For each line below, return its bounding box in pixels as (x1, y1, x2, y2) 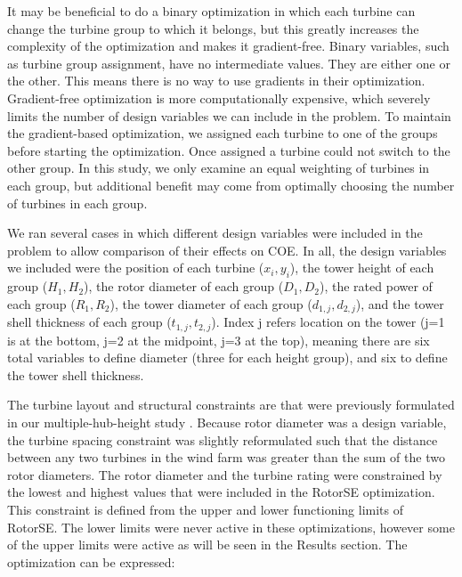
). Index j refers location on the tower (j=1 (211, 313, 445, 331)
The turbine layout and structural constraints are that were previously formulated (7, 395, 455, 414)
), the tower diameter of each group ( (109, 294, 312, 313)
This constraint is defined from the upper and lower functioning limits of (7, 500, 404, 518)
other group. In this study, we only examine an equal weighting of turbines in (7, 158, 430, 177)
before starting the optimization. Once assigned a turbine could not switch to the (7, 141, 450, 159)
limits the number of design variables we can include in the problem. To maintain (7, 106, 451, 125)
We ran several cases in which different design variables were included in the (7, 223, 423, 242)
